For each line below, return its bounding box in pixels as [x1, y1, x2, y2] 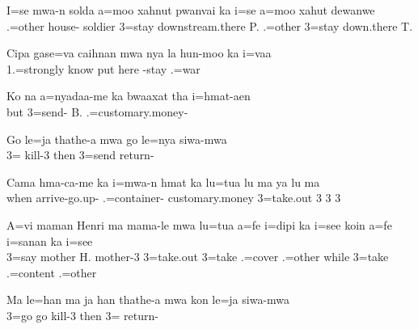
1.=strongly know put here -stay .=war [6, 60, 201, 77]
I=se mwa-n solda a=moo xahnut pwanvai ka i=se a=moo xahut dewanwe [6, 2, 375, 18]
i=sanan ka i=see [6, 232, 93, 249]
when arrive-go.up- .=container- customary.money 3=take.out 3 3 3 [6, 189, 341, 206]
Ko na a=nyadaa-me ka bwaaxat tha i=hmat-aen [6, 87, 251, 104]
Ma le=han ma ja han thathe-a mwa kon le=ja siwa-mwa [6, 291, 290, 308]
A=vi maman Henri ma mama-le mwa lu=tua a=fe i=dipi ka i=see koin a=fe [6, 216, 392, 233]
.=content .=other [6, 264, 97, 280]
